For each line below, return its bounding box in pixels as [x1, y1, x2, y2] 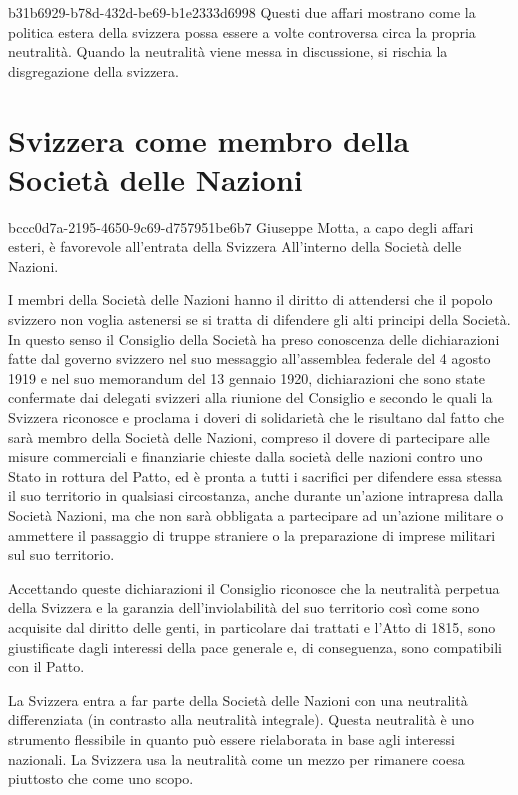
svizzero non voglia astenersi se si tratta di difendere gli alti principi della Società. [8, 309, 511, 330]
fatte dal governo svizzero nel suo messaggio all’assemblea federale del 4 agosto [8, 348, 491, 369]
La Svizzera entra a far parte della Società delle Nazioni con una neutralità [8, 689, 468, 710]
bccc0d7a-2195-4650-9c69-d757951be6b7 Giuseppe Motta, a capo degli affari [8, 216, 474, 237]
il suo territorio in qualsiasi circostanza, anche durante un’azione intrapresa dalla [8, 485, 504, 506]
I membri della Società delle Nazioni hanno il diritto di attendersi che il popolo [8, 289, 493, 310]
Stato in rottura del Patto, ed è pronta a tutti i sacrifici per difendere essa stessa [8, 465, 502, 486]
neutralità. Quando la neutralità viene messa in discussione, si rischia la [8, 41, 448, 62]
